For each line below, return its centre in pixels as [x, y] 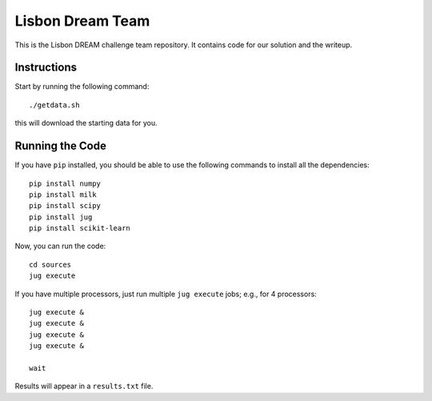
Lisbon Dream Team [82, 21]
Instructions [46, 68]
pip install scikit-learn [80, 229]
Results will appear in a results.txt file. [84, 386]
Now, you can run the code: [60, 246]
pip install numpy [65, 183]
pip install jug [61, 217]
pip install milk [63, 194]
